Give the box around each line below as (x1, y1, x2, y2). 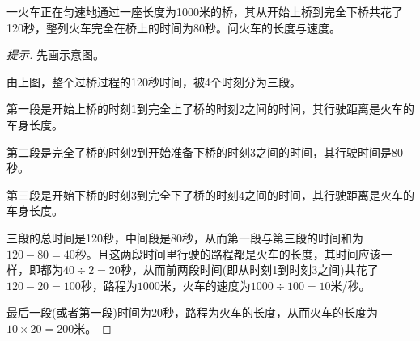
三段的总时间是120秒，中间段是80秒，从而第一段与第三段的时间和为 (6, 229, 363, 246)
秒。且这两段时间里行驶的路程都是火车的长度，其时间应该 (74, 245, 381, 262)
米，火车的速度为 (159, 276, 251, 293)
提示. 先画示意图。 (6, 46, 104, 63)
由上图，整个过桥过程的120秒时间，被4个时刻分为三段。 (6, 73, 301, 90)
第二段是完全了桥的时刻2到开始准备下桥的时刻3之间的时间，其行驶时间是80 (6, 143, 403, 160)
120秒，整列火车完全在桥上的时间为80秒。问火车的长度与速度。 (6, 19, 341, 36)
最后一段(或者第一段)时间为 (6, 304, 151, 321)
